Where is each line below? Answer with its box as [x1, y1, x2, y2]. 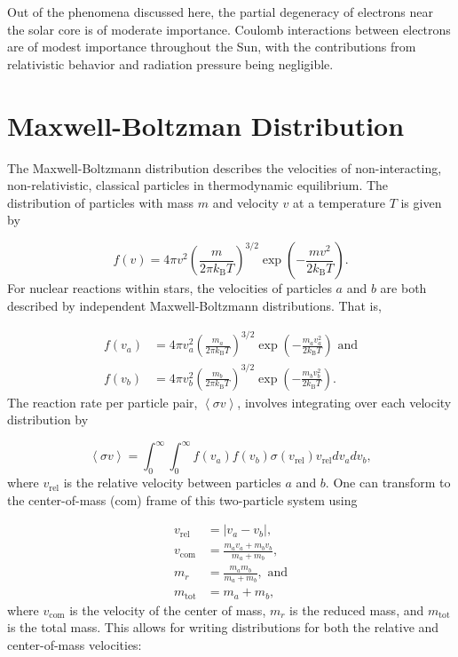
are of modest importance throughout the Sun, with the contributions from [7, 37, 416, 56]
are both [380, 279, 427, 297]
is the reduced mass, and [289, 600, 424, 619]
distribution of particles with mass [7, 193, 194, 211]
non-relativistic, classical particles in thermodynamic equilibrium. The [7, 176, 389, 194]
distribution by [7, 410, 89, 429]
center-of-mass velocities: [7, 635, 142, 653]
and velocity [212, 193, 279, 211]
